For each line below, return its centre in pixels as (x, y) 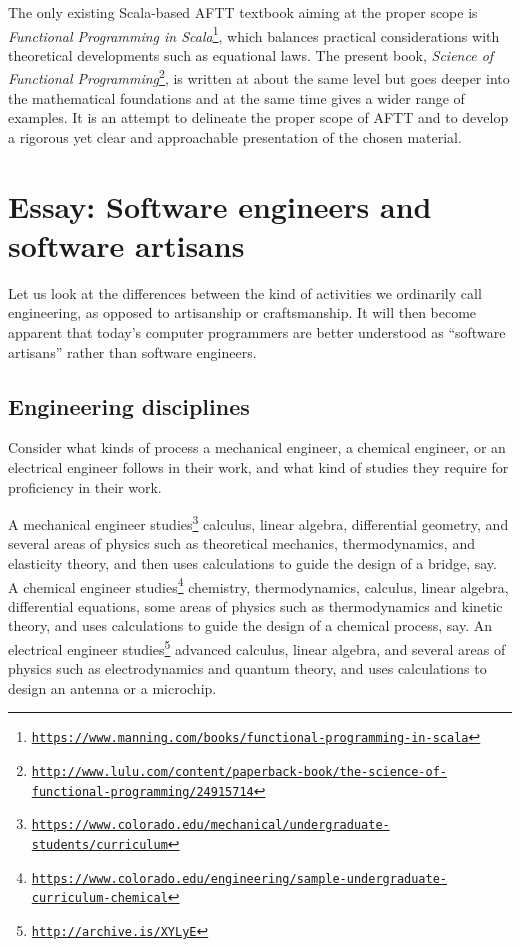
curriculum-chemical (99, 898)
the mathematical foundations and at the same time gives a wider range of (236, 97)
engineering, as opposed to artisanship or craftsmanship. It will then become (242, 312)
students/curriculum (99, 845)
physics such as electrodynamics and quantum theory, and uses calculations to (247, 668)
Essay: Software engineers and (220, 205)
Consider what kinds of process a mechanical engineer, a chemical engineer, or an (257, 447)
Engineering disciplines (129, 405)
